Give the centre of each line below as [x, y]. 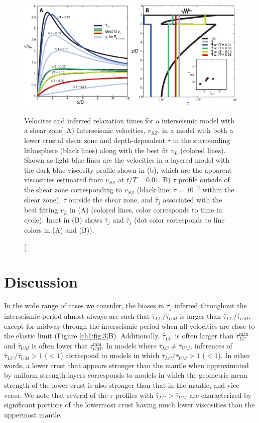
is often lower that [60, 345]
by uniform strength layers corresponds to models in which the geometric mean [126, 375]
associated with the [192, 199]
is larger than [201, 315]
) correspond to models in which [110, 355]
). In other [234, 355]
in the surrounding [202, 140]
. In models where [129, 345]
